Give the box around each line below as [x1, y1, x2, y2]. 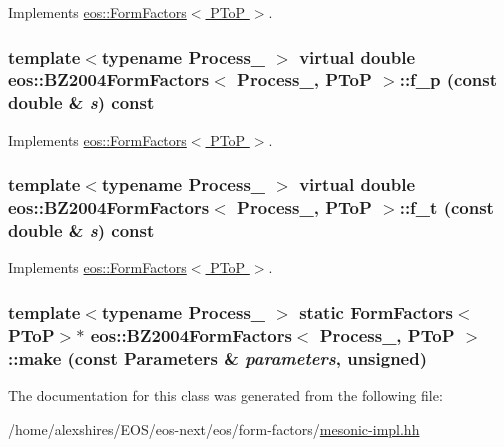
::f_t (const [399, 195, 494, 220]
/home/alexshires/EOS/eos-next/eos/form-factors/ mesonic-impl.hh [8, 418, 420, 439]
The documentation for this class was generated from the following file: [8, 384, 443, 405]
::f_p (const [399, 67, 498, 92]
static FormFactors [299, 299, 454, 324]
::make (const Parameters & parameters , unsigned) [8, 345, 427, 370]
